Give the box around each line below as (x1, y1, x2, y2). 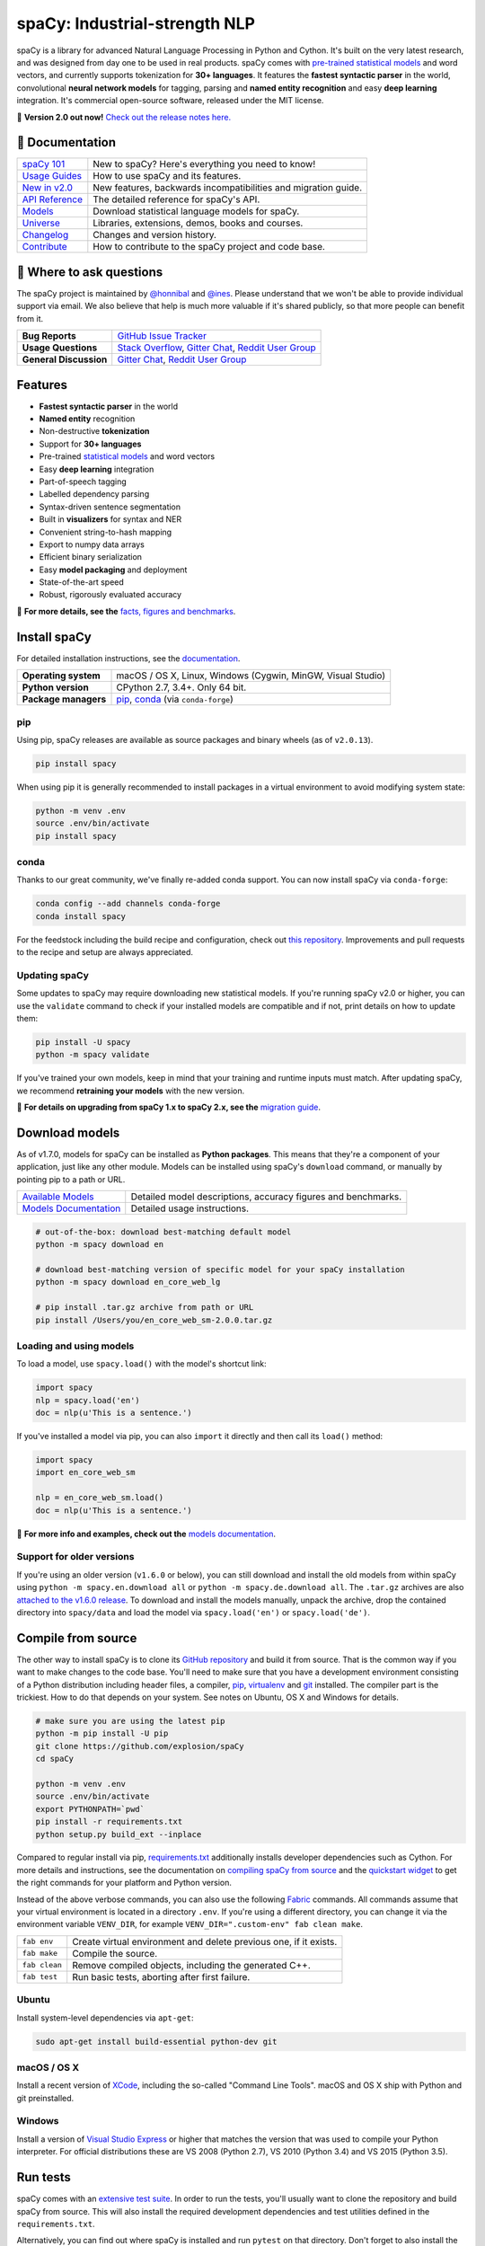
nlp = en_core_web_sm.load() (35, 1492, 164, 1503)
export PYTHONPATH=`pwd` (35, 1804, 145, 1814)
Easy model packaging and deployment (39, 564, 188, 575)
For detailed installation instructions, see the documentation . (16, 652, 241, 664)
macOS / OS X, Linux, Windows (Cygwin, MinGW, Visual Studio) (116, 669, 386, 682)
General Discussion (22, 353, 108, 366)
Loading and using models (16, 1340, 135, 1352)
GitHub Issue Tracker (117, 330, 207, 342)
